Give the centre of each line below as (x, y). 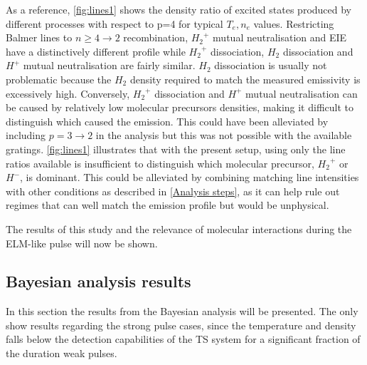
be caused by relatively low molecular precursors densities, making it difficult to (180, 107)
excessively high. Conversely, (68, 93)
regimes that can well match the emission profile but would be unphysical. (167, 205)
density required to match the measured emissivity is (245, 79)
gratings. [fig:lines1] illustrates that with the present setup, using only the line (176, 149)
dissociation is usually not (271, 65)
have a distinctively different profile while (96, 51)
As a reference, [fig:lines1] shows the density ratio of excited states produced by (179, 9)
